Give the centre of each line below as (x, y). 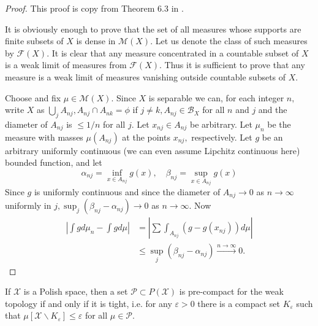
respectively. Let (222, 137)
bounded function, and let (54, 162)
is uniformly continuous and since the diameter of (127, 191)
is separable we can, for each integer (216, 97)
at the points (146, 137)
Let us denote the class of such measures (231, 41)
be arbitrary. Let (221, 124)
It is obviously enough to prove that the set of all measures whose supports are (153, 29)
